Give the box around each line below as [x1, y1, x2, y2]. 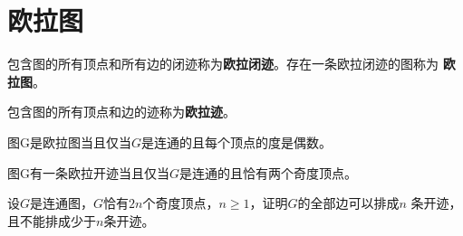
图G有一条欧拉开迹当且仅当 [7, 163, 169, 182]
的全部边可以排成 [297, 194, 400, 212]
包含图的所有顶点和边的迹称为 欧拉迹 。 [7, 102, 236, 121]
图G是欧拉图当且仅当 [7, 132, 131, 151]
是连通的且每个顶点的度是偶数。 [141, 132, 333, 151]
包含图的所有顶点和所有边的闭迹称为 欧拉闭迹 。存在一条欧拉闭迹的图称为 [7, 54, 439, 73]
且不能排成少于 [7, 211, 96, 230]
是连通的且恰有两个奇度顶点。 [179, 163, 358, 182]
